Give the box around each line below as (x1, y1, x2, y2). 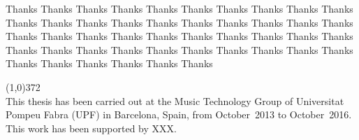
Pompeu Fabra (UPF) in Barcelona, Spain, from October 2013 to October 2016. (6, 107, 352, 122)
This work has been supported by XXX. (6, 120, 177, 135)
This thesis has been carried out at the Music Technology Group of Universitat (6, 93, 344, 108)
